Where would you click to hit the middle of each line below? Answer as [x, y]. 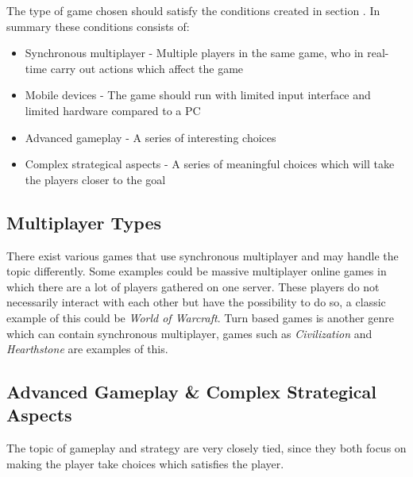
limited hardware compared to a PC [113, 110]
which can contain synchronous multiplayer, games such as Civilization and [189, 333]
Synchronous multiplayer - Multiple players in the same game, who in [194, 53]
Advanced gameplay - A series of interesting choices [151, 137]
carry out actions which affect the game [147, 68]
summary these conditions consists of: [98, 26]
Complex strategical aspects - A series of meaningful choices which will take [210, 164]
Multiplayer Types [84, 222]
